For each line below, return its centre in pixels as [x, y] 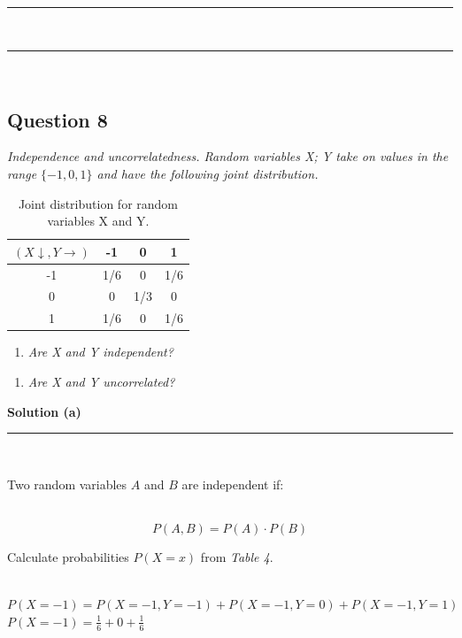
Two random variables [67, 484]
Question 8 [58, 119]
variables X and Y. [98, 221]
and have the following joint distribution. [208, 173]
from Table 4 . [237, 556]
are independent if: [233, 484]
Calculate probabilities [68, 556]
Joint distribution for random [98, 203]
